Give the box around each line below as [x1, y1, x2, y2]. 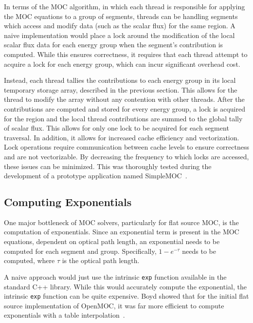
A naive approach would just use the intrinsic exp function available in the [4, 271, 227, 282]
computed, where [4, 255, 55, 266]
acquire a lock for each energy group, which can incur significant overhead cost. [4, 58, 240, 69]
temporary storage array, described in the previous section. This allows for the [4, 84, 237, 95]
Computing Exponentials [4, 194, 132, 209]
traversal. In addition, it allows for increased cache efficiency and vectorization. [4, 132, 239, 142]
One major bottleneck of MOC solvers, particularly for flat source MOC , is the [4, 217, 239, 227]
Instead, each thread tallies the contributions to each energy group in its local [4, 75, 236, 85]
